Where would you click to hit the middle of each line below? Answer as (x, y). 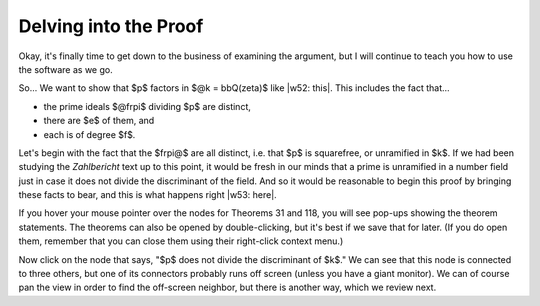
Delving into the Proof (111, 26)
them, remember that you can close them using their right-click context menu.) (181, 241)
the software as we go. (66, 69)
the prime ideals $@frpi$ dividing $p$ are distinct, (147, 106)
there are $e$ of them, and (99, 121)
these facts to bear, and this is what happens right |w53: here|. (147, 195)
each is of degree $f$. (89, 134)
